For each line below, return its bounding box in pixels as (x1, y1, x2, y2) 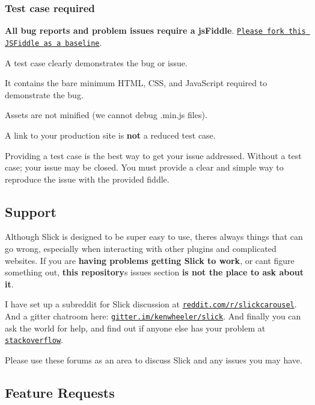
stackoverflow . (5, 333, 63, 346)
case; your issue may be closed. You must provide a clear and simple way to (5, 161, 284, 174)
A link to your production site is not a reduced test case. (5, 128, 216, 141)
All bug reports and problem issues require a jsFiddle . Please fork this (5, 24, 306, 37)
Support (5, 202, 57, 221)
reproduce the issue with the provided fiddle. (5, 172, 170, 185)
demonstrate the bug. (5, 88, 84, 101)
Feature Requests (5, 383, 115, 401)
